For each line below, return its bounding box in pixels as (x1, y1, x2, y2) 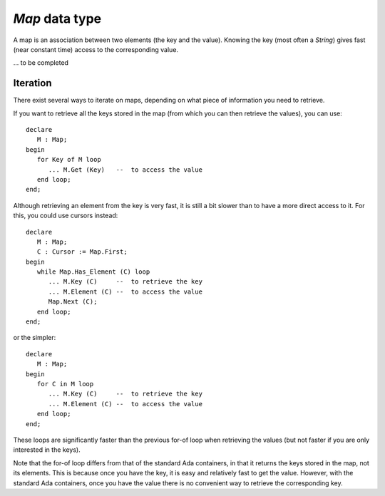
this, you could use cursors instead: (13, 211, 118, 220)
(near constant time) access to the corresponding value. (13, 45, 178, 53)
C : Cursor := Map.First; (36, 248, 128, 256)
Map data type (13, 11, 102, 26)
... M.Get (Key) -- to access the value (48, 165, 203, 174)
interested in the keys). (13, 445, 81, 454)
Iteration (13, 77, 52, 89)
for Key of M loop (36, 155, 101, 164)
